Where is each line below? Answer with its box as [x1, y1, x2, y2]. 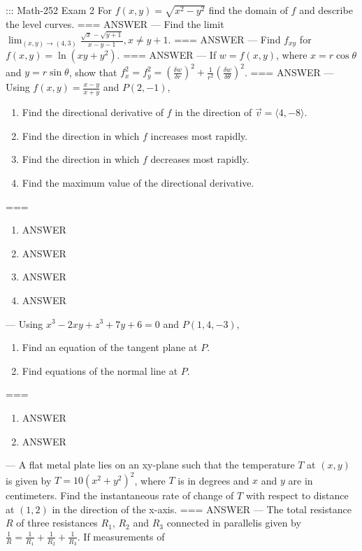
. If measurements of [77, 529, 165, 543]
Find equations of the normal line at [22, 363, 178, 378]
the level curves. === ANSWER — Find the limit [6, 16, 224, 31]
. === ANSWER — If [117, 47, 217, 62]
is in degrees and [178, 473, 249, 487]
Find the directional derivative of [22, 105, 164, 120]
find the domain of [208, 3, 288, 17]
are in [288, 473, 313, 487]
